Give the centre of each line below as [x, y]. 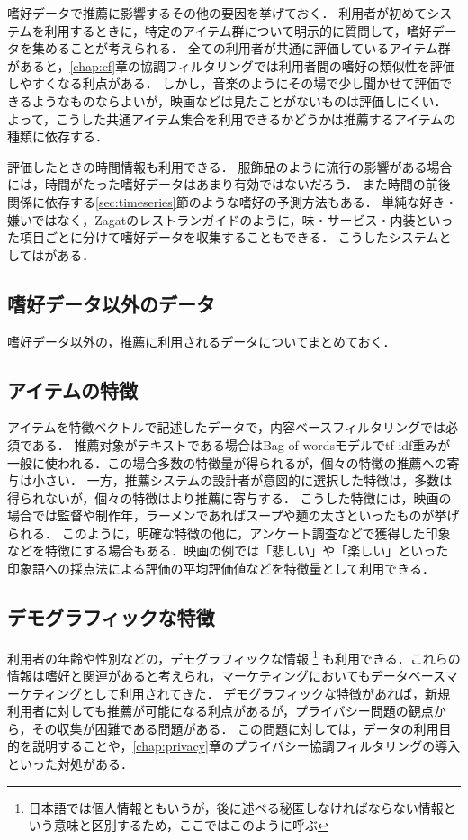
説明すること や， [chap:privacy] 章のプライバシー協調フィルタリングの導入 [246, 746]
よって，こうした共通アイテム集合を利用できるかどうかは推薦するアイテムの [232, 118]
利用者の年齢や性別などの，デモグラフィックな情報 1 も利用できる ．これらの [234, 656]
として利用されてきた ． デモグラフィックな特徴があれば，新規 [266, 693]
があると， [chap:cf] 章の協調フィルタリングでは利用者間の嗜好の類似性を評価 [231, 65]
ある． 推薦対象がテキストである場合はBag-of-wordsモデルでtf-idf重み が [241, 444]
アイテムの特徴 [72, 389]
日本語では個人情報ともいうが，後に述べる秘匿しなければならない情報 [236, 807]
